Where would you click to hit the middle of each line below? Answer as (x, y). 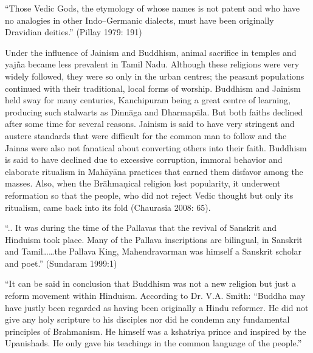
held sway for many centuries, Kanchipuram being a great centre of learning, (148, 100)
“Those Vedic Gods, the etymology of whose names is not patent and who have (152, 8)
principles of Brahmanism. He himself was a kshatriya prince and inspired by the (156, 331)
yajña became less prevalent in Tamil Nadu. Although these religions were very (152, 64)
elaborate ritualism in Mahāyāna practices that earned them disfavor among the (154, 171)
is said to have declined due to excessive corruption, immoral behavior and (144, 159)
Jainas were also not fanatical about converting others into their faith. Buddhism (156, 147)
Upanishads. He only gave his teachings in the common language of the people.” (153, 343)
